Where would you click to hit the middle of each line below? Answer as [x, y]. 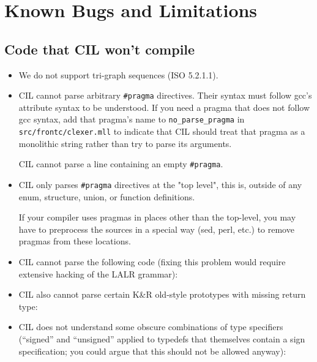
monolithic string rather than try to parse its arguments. [125, 143]
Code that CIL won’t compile [100, 49]
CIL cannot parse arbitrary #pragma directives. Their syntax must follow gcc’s [165, 95]
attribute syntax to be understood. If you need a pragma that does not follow [164, 107]
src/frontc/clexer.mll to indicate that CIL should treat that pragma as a [162, 131]
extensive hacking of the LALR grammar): [98, 273]
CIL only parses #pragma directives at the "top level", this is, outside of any [160, 184]
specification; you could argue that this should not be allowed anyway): [152, 351]
